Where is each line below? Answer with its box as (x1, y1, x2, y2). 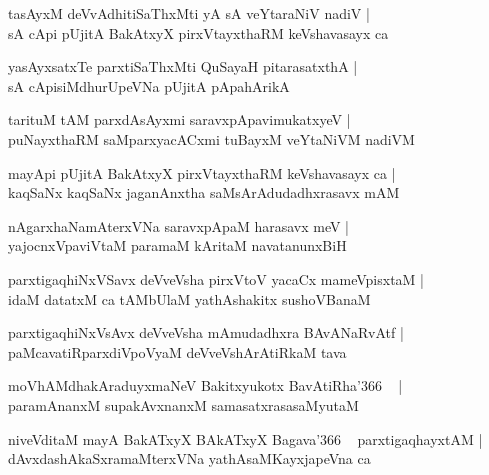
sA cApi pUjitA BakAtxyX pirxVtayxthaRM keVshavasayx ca (8, 22, 389, 43)
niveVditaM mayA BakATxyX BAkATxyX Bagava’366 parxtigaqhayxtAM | (8, 428, 483, 449)
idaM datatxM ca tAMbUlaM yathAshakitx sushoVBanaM (8, 288, 371, 309)
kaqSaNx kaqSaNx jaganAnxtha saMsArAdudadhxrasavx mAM (8, 182, 400, 203)
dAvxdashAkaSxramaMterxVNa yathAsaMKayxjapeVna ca (8, 448, 371, 469)
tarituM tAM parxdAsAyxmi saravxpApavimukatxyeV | (8, 109, 351, 130)
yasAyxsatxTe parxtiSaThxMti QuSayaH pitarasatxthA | (8, 56, 358, 77)
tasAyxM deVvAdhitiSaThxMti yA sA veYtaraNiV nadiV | (8, 3, 370, 23)
